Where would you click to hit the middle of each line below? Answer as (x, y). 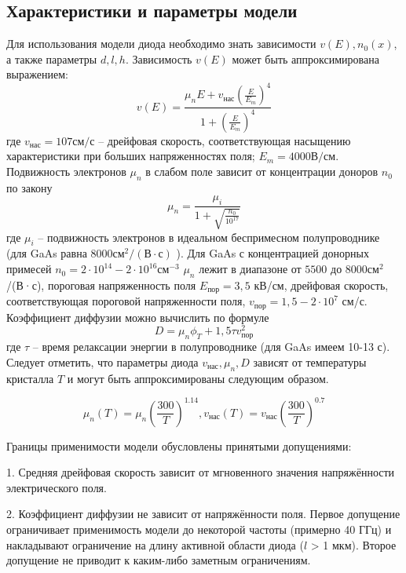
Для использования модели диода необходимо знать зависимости (161, 44)
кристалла (30, 378)
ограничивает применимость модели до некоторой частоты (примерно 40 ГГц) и (199, 529)
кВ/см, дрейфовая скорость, (321, 285)
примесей (29, 269)
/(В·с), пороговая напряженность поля (101, 285)
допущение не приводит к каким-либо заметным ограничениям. (159, 560)
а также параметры (52, 58)
